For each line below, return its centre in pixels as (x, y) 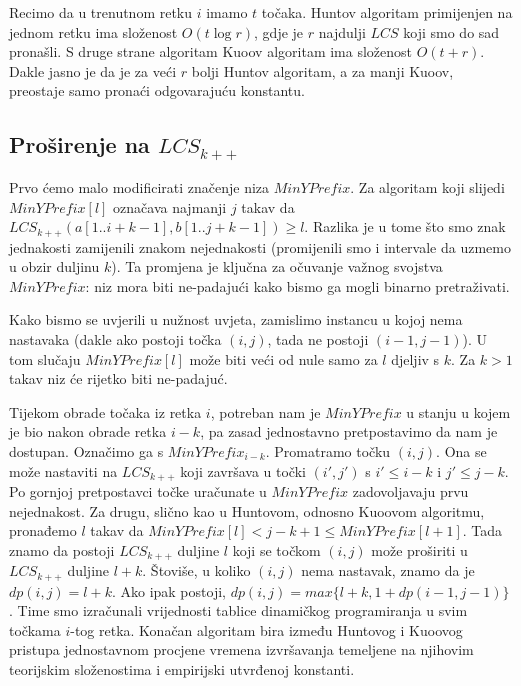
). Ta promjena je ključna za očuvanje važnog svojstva (277, 266)
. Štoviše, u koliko (196, 570)
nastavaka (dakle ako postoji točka (115, 338)
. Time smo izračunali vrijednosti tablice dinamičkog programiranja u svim (238, 610)
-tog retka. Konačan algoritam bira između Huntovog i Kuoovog (266, 629)
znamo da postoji (62, 549)
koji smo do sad (451, 31)
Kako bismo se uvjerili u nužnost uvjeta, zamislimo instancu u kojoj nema (236, 319)
